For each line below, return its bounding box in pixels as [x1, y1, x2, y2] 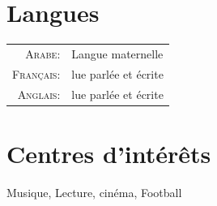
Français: [12, 65, 61, 82]
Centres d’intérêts [6, 136, 211, 170]
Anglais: [17, 85, 61, 102]
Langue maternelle [71, 45, 164, 62]
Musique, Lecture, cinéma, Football [6, 183, 182, 200]
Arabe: [25, 45, 61, 62]
